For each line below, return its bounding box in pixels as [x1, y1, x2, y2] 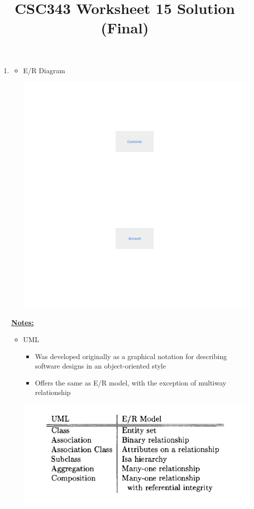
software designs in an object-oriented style [35, 361, 166, 371]
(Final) [100, 17, 149, 38]
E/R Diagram [23, 65, 65, 75]
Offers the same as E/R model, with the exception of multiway [35, 377, 227, 387]
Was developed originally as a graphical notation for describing [35, 351, 227, 361]
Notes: [11, 317, 34, 328]
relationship [35, 387, 71, 397]
